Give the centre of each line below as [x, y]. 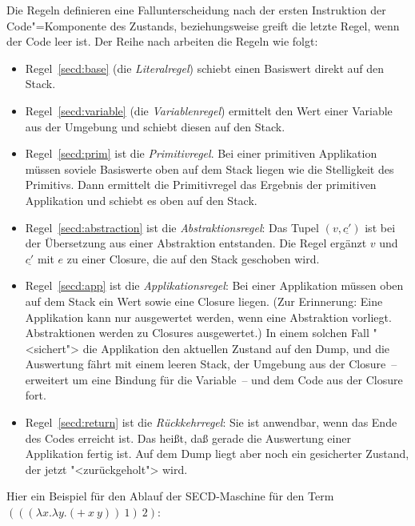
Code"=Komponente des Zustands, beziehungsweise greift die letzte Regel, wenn [203, 25]
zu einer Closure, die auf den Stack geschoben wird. [193, 258]
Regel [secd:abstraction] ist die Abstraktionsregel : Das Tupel [172, 227]
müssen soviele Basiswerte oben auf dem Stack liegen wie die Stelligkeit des [209, 169]
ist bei [380, 227]
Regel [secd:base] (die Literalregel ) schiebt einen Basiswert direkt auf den [205, 68]
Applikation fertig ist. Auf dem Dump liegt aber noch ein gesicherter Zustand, [217, 454]
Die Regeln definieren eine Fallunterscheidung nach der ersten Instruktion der [196, 10]
